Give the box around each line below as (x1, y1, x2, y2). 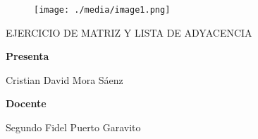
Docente (6, 96, 47, 111)
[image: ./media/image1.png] (34, 5, 171, 15)
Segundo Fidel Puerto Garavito (6, 120, 141, 135)
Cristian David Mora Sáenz (6, 72, 123, 87)
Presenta (6, 49, 49, 64)
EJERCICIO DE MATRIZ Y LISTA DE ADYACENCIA (6, 25, 252, 40)
